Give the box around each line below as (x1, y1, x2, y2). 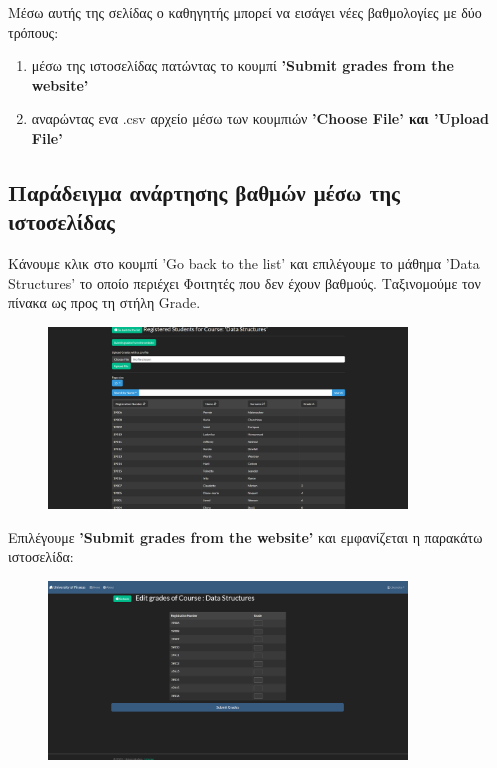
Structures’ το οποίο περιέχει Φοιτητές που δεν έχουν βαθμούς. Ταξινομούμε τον (8, 272, 481, 293)
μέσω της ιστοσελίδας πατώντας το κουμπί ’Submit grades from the (31, 55, 454, 76)
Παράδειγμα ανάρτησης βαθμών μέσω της (8, 176, 400, 207)
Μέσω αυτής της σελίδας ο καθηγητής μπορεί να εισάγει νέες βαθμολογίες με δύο (8, 2, 482, 22)
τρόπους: (8, 21, 59, 42)
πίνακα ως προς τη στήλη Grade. (8, 292, 201, 313)
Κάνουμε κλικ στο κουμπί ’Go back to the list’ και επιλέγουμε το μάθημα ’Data (8, 253, 480, 274)
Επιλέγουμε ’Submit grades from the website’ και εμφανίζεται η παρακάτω (8, 526, 483, 547)
